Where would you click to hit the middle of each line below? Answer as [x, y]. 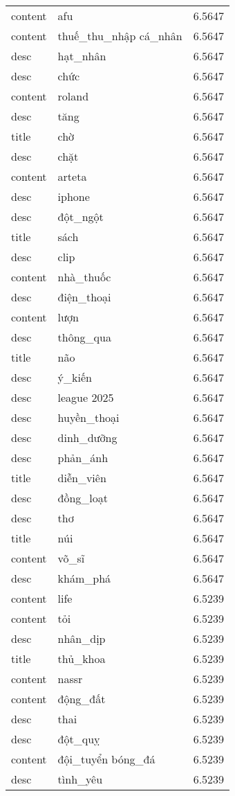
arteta [72, 176]
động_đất [82, 699]
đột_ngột [81, 216]
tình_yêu [80, 779]
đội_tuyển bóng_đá [106, 759]
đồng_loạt [83, 498]
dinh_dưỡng [87, 437]
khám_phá [84, 578]
